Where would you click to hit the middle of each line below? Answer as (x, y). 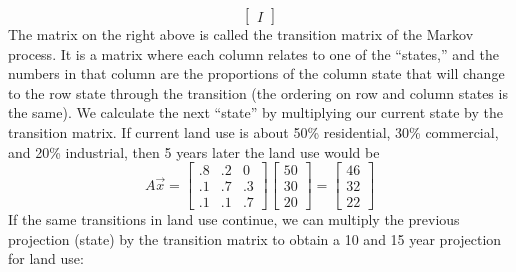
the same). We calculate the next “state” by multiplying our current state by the (255, 112)
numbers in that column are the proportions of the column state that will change (256, 73)
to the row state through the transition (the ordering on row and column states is (258, 92)
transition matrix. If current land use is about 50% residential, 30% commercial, (253, 131)
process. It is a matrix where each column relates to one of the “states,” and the (253, 53)
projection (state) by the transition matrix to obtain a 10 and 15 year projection (255, 238)
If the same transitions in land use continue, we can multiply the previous (234, 219)
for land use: (46, 258)
